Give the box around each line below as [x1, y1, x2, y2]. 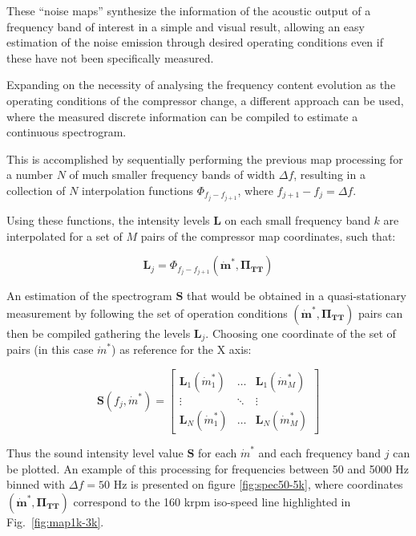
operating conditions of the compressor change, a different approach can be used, [6, 91, 404, 108]
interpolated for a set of [6, 227, 123, 244]
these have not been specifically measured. [6, 49, 214, 66]
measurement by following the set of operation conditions [6, 304, 288, 321]
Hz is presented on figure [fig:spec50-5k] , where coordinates [113, 476, 403, 493]
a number [6, 166, 53, 183]
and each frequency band [258, 444, 382, 461]
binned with [6, 476, 66, 493]
